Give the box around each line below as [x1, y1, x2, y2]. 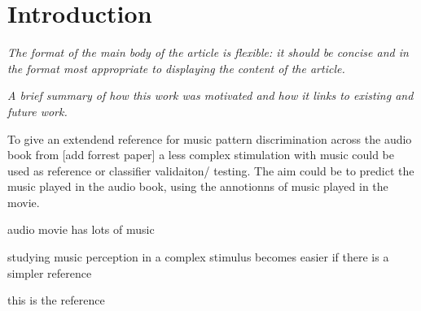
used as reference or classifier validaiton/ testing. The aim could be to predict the [7, 162, 414, 179]
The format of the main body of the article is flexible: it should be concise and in [7, 44, 409, 61]
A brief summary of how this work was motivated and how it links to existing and [7, 87, 414, 104]
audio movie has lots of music [7, 221, 155, 238]
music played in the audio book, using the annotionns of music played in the [7, 178, 388, 195]
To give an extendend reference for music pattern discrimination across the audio [7, 130, 412, 147]
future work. [7, 102, 68, 119]
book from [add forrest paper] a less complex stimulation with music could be [7, 146, 394, 163]
